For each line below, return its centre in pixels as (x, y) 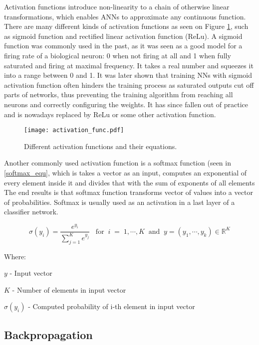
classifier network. (31, 212)
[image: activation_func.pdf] (74, 130)
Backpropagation (48, 334)
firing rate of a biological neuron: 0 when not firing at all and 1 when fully (118, 55)
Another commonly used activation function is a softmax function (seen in (118, 163)
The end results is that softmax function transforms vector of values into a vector (129, 192)
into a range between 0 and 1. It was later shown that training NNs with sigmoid (128, 75)
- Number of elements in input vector (69, 289)
